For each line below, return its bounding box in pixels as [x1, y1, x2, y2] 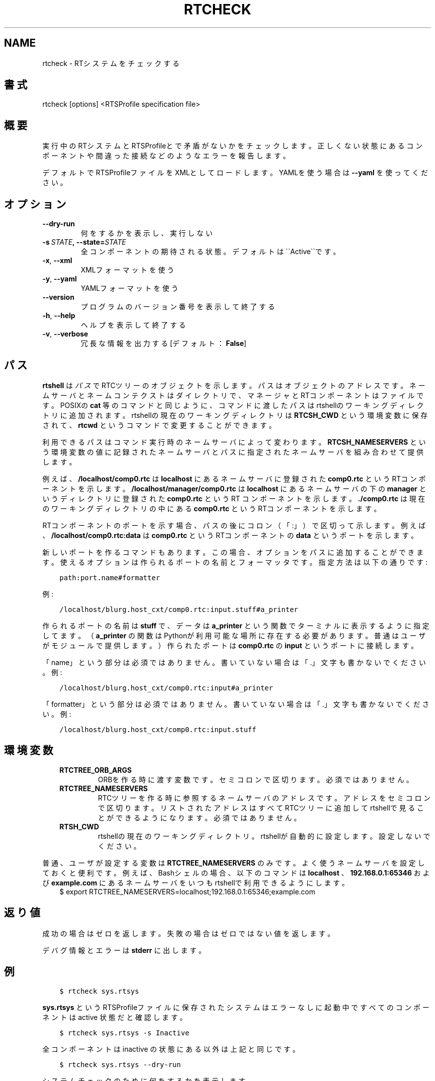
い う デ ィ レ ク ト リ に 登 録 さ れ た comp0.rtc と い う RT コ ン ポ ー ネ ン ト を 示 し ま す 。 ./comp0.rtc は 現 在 [42, 494, 426, 503]
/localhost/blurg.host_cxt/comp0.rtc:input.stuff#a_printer [59, 605, 298, 613]
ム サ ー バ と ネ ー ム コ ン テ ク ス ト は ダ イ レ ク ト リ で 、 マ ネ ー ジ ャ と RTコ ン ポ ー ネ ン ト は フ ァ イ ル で [42, 391, 424, 400]
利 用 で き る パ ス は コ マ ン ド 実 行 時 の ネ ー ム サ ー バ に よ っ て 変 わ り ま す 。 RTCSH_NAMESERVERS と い [42, 437, 426, 446]
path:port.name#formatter [59, 573, 160, 582]
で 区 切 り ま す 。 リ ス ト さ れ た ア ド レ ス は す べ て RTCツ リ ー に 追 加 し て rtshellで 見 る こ [98, 803, 424, 812]
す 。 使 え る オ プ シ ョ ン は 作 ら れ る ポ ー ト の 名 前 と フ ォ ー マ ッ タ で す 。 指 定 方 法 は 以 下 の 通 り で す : [42, 557, 428, 566]
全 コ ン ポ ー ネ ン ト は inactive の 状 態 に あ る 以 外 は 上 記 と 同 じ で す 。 [42, 1044, 300, 1053]
